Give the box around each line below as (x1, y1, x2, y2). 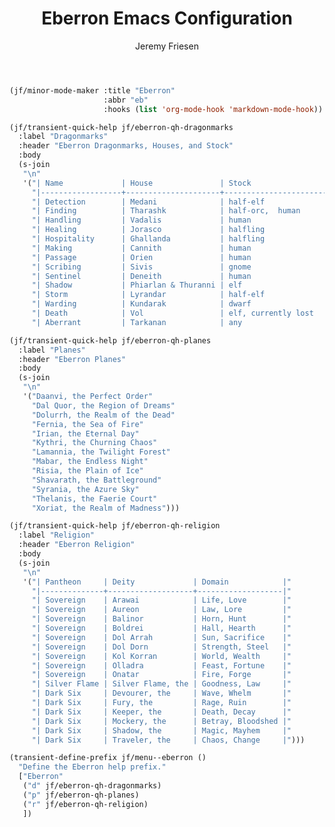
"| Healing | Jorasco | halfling (31, 225, 266, 235)
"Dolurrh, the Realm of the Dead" (31, 410, 176, 420)
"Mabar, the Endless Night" (31, 457, 149, 467)
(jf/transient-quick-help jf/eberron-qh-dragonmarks (9, 122, 234, 132)
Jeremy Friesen (135, 40, 199, 52)
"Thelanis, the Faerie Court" (31, 493, 158, 504)
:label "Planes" (18, 345, 86, 355)
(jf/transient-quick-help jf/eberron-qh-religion (9, 521, 221, 531)
